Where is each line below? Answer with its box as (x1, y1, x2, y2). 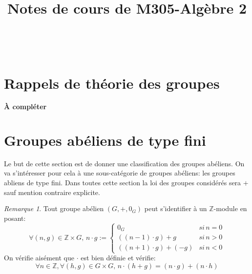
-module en (213, 203, 247, 214)
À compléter (4, 101, 47, 112)
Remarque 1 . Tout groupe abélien (4, 203, 104, 214)
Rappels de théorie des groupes (4, 73, 220, 93)
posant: (4, 213, 26, 223)
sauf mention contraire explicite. (4, 187, 100, 197)
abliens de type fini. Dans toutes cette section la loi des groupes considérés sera (4, 177, 241, 187)
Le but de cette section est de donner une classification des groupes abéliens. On (4, 158, 245, 168)
